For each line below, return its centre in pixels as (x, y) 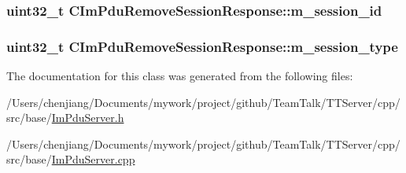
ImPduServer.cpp (93, 159)
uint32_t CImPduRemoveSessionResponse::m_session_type (202, 46)
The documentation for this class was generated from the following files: (180, 76)
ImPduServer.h (88, 118)
